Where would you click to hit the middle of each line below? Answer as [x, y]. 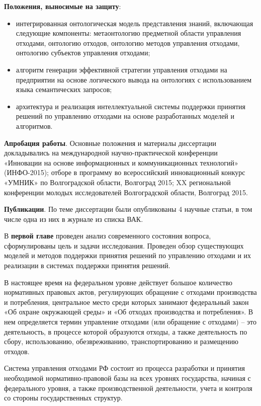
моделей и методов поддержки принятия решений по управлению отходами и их [128, 255]
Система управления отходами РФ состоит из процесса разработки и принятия [124, 368]
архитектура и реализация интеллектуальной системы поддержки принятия [130, 106]
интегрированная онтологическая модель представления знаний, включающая [135, 23]
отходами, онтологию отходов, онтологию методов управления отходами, [128, 43]
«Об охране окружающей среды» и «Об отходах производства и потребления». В [129, 312]
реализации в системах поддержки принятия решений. [87, 265]
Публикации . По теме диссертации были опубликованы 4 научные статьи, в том [128, 209]
